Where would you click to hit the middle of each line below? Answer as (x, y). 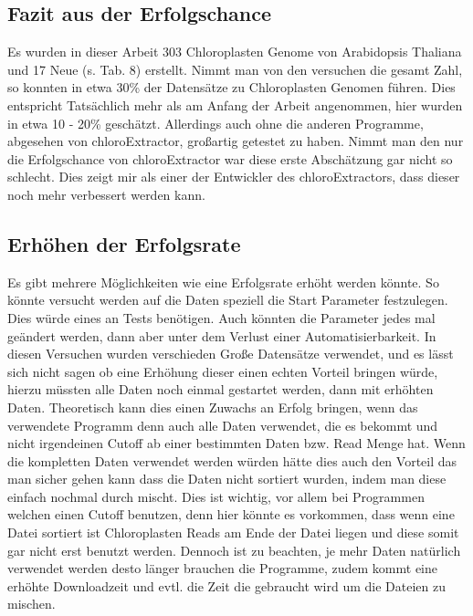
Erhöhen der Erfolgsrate (124, 243)
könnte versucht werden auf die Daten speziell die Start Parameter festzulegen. (228, 300)
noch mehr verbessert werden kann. (106, 194)
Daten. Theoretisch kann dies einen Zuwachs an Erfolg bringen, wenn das (213, 407)
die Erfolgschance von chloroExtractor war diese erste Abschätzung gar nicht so (230, 158)
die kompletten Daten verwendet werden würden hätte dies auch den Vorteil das (232, 460)
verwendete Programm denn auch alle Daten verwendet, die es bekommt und (223, 425)
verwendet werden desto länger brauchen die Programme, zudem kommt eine (223, 568)
